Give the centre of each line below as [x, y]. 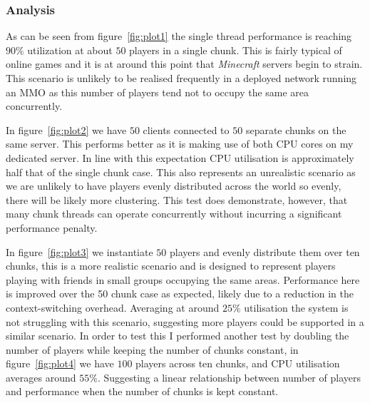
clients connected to [186, 129]
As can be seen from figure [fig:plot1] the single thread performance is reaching [179, 36]
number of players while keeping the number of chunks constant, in [152, 349]
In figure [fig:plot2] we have [66, 129]
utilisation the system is [296, 307]
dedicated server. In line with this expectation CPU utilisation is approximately [180, 157]
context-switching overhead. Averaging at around [113, 307]
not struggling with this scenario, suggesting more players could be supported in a [185, 321]
